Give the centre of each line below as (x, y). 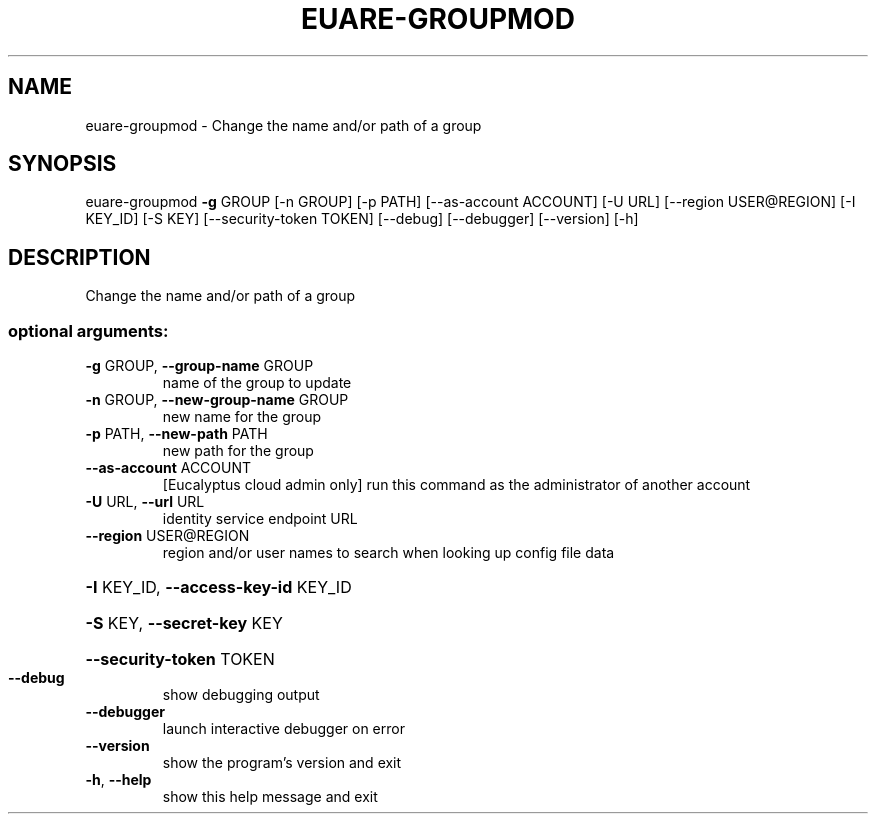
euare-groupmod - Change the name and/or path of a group (283, 125)
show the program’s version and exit (282, 763)
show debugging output (241, 695)
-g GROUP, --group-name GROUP (199, 366)
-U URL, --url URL (145, 502)
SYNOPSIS (62, 164)
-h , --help (118, 780)
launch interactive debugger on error (283, 729)
